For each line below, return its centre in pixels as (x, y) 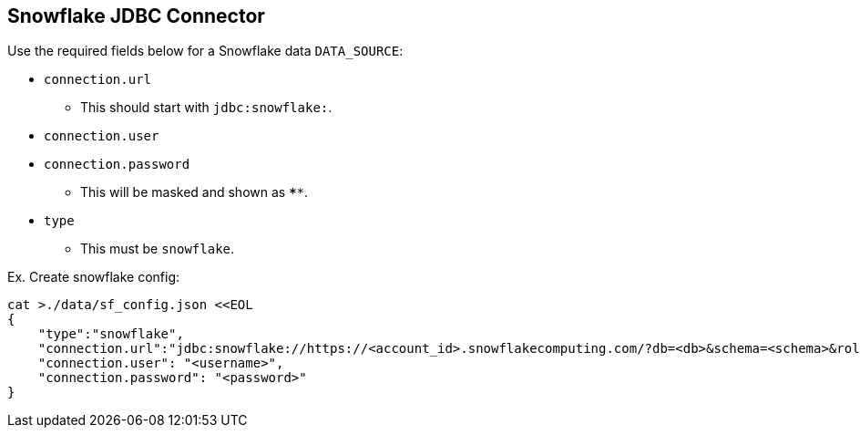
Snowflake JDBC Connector (136, 16)
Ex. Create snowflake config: (94, 277)
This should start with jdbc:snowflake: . (206, 108)
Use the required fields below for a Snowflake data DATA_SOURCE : (205, 51)
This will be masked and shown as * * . (195, 192)
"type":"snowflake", (111, 334)
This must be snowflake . (158, 249)
